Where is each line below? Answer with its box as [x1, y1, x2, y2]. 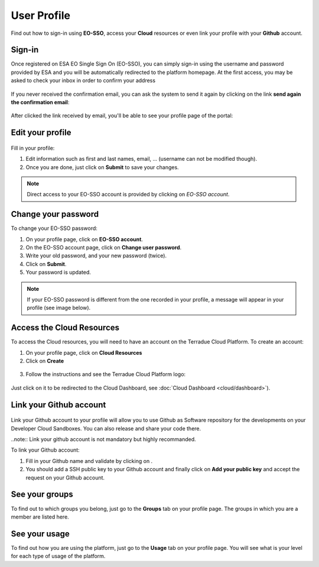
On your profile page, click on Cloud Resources [25, 349, 142, 356]
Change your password [11, 209, 99, 219]
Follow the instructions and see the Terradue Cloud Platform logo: [25, 371, 186, 378]
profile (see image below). [27, 304, 91, 312]
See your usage [11, 529, 70, 539]
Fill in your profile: [11, 144, 55, 151]
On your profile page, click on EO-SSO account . [25, 235, 143, 242]
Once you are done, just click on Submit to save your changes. [25, 163, 180, 171]
